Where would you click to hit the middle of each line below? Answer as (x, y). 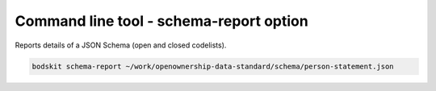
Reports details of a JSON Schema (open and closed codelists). (121, 45)
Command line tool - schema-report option (161, 21)
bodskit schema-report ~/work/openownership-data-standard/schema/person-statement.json (213, 66)
